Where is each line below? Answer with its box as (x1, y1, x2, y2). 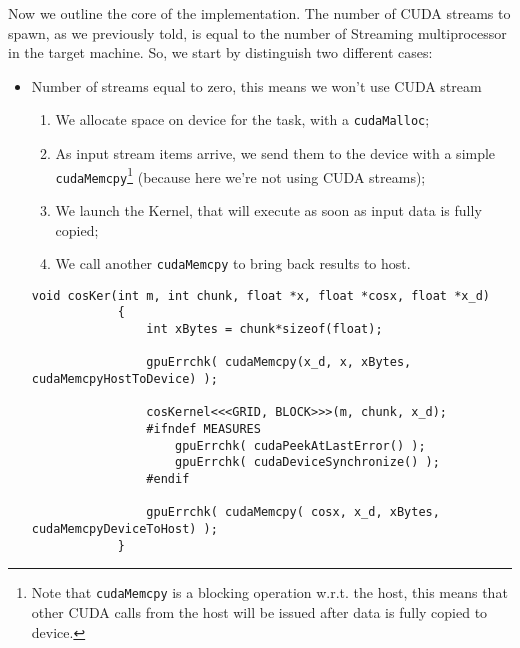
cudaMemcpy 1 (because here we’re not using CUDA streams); (55, 163, 426, 187)
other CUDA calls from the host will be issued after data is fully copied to (31, 601, 488, 622)
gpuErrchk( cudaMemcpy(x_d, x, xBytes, (146, 355, 412, 370)
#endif (146, 472, 190, 486)
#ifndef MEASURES (146, 422, 261, 437)
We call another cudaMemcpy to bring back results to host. (55, 253, 411, 274)
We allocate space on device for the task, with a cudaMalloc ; (55, 109, 430, 130)
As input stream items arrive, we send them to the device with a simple (55, 143, 496, 164)
